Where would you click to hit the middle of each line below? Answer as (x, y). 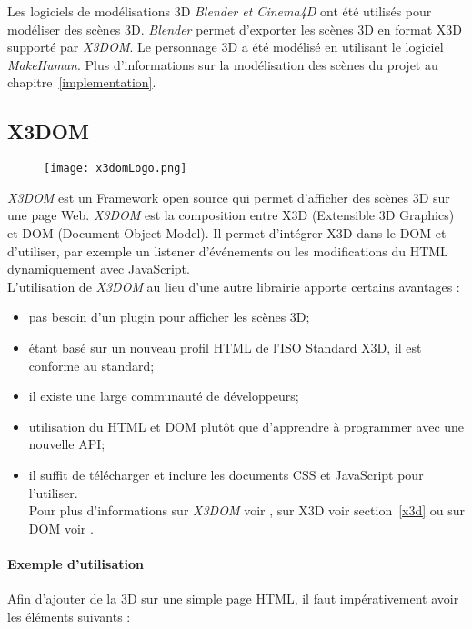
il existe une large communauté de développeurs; (164, 396)
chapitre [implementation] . (82, 82)
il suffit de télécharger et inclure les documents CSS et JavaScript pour (226, 474)
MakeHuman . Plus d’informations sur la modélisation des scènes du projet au (223, 64)
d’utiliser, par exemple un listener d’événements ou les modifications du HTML (228, 250)
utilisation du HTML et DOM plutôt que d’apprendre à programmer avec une (246, 426)
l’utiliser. (53, 492)
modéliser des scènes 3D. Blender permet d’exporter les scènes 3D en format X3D (235, 29)
